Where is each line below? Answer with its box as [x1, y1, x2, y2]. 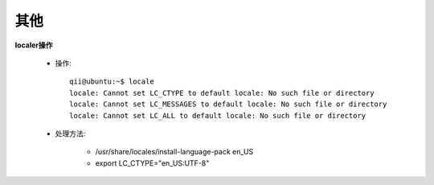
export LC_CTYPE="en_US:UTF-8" [95, 158, 210, 168]
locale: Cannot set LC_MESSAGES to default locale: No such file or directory [69, 100, 387, 109]
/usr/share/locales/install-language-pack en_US [95, 147, 254, 157]
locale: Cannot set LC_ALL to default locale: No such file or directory [69, 111, 366, 120]
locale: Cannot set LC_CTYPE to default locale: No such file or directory [69, 88, 375, 97]
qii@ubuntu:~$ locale [69, 77, 154, 86]
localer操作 [14, 40, 53, 50]
